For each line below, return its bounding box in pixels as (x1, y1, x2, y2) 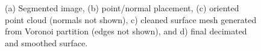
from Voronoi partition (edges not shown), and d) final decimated (5, 25, 247, 37)
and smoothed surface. (5, 36, 88, 49)
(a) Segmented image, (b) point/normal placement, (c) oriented (5, 2, 239, 14)
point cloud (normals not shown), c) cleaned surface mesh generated (5, 13, 257, 26)
